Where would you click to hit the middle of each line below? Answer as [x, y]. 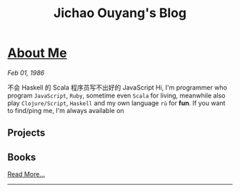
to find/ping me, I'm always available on [66, 110]
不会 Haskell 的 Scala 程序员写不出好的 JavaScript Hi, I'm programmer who [117, 87]
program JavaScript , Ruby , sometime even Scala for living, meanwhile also [116, 95]
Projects [26, 133]
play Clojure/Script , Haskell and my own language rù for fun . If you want [116, 103]
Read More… [26, 174]
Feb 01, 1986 [26, 73]
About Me [37, 53]
